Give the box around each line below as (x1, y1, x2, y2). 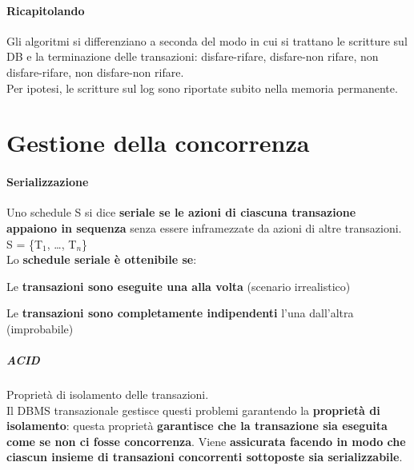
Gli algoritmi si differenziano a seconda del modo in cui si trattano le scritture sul (6, 32, 408, 49)
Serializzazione (6, 173, 89, 190)
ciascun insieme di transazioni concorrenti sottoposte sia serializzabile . (6, 448, 403, 465)
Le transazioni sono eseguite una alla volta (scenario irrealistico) (6, 277, 351, 294)
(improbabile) (6, 320, 74, 337)
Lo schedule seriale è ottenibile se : (6, 251, 197, 268)
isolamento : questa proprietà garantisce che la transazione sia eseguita (6, 417, 388, 434)
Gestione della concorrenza (6, 126, 310, 159)
